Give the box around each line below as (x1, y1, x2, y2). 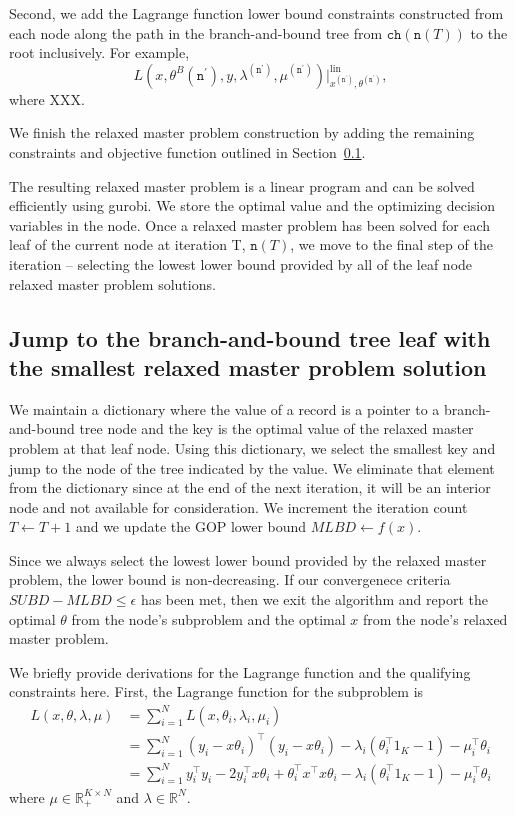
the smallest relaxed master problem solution (9, 351, 487, 382)
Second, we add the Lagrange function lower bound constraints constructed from (9, 3, 504, 23)
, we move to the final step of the (290, 234, 493, 255)
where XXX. (9, 88, 85, 109)
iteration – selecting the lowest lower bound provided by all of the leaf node (9, 253, 473, 274)
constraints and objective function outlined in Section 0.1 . (9, 141, 366, 162)
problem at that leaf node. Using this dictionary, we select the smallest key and (9, 437, 496, 458)
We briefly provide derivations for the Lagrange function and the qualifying (9, 661, 471, 682)
